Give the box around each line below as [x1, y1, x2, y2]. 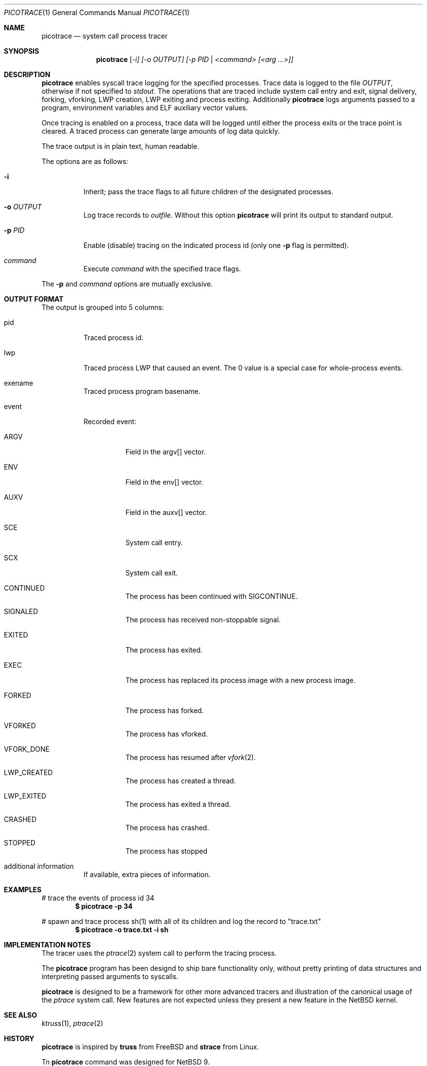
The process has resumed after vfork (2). [125, 753, 256, 761]
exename [4, 379, 33, 387]
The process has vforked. [125, 730, 208, 738]
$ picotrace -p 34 [75, 902, 133, 910]
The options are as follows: [41, 157, 128, 165]
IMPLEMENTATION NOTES [4, 941, 91, 949]
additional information [4, 862, 74, 870]
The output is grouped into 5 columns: [41, 303, 164, 311]
